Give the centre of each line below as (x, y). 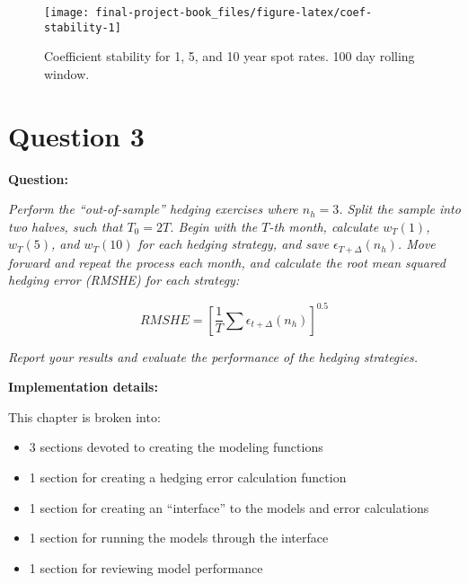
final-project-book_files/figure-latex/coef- (234, 13)
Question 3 (76, 135)
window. (67, 73)
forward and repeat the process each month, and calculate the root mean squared (227, 262)
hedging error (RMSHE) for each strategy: (124, 280)
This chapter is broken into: (84, 416)
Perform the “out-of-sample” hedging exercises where (153, 209)
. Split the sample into (400, 209)
